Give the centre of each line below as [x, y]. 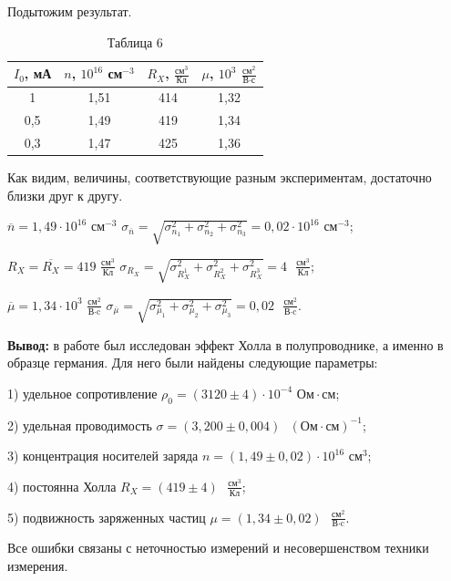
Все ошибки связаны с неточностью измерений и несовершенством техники [218, 548]
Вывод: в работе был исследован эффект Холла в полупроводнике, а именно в [225, 344]
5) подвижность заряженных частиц [107, 517]
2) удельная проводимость [80, 425]
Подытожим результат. [70, 11]
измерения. [38, 566]
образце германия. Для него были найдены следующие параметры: [193, 363]
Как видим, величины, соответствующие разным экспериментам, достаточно [220, 177]
